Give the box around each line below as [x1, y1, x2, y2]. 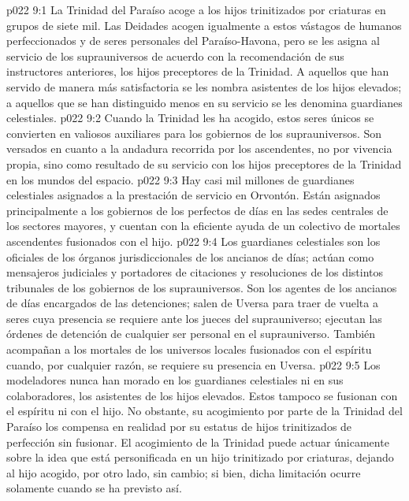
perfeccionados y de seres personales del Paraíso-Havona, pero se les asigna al [6, 32, 380, 49]
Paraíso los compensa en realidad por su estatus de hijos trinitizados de [6, 418, 352, 435]
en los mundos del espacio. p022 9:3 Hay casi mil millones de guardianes [6, 171, 355, 187]
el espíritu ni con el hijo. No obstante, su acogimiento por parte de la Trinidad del [6, 403, 403, 419]
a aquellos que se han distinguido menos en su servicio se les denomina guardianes [6, 94, 403, 110]
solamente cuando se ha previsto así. [6, 480, 182, 496]
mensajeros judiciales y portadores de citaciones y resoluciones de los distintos [6, 264, 384, 280]
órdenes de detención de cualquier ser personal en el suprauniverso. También [6, 325, 376, 342]
